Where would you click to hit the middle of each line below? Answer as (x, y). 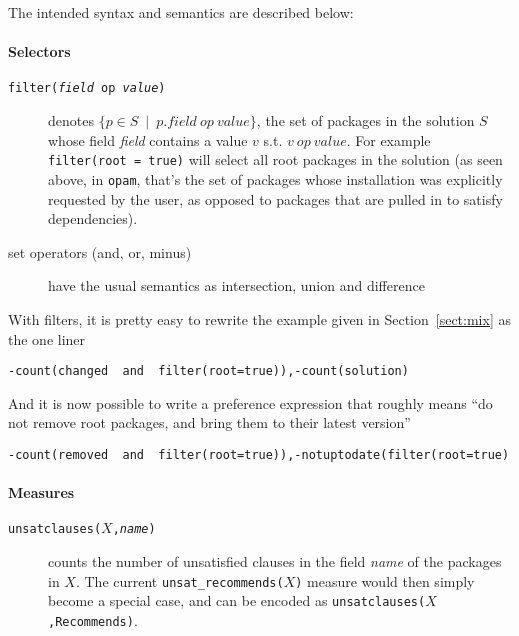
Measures (41, 492)
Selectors (39, 51)
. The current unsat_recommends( (179, 580)
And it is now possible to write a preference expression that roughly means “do (250, 402)
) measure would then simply (385, 580)
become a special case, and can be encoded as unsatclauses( (237, 600)
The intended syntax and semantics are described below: (181, 12)
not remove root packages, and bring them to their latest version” (209, 422)
